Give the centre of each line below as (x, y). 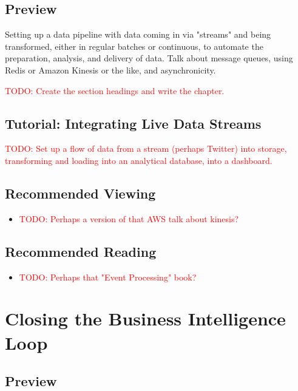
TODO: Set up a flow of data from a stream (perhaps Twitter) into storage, (146, 148)
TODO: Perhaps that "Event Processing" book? (108, 277)
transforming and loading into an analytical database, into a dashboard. (139, 160)
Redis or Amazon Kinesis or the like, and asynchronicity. (110, 70)
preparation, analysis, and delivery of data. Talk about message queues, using (149, 58)
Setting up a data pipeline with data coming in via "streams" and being (138, 34)
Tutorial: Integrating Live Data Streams (133, 123)
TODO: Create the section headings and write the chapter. (115, 90)
